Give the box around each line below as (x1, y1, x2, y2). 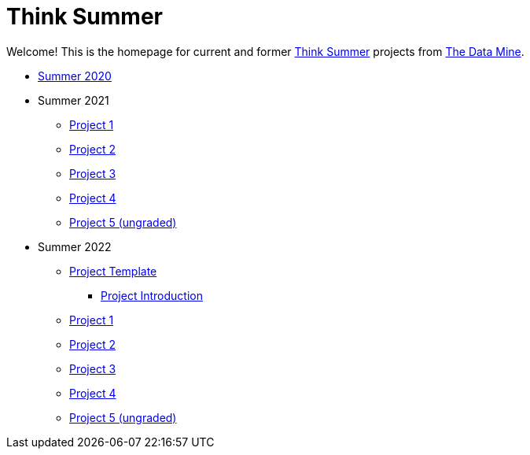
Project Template (69, 264, 157, 278)
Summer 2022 (38, 239, 112, 253)
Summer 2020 (38, 68, 112, 83)
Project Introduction (101, 288, 203, 302)
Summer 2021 (38, 93, 109, 107)
